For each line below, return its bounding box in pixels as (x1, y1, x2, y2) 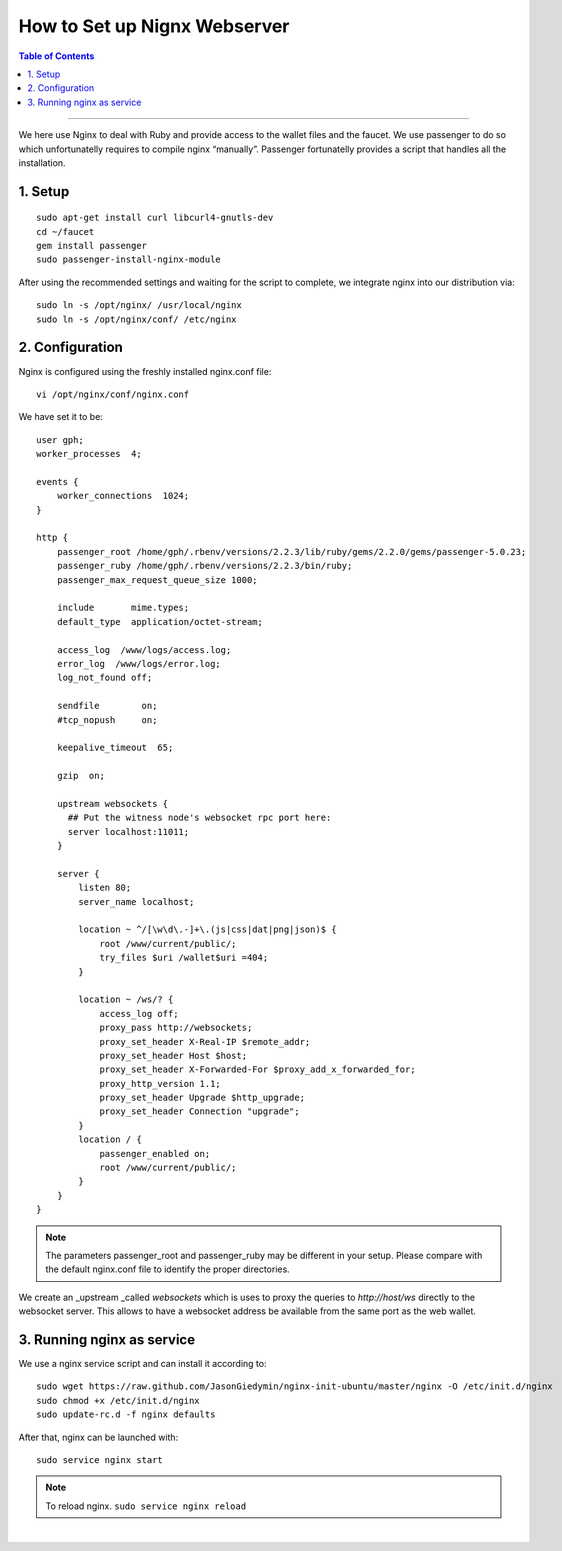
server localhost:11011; (67, 826, 190, 837)
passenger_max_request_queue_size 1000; (56, 574, 259, 585)
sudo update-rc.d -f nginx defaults (36, 1409, 216, 1420)
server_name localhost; (78, 896, 195, 907)
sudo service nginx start (36, 1455, 164, 1466)
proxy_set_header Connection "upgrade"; (99, 1106, 300, 1117)
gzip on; (56, 770, 105, 782)
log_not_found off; (56, 672, 153, 684)
